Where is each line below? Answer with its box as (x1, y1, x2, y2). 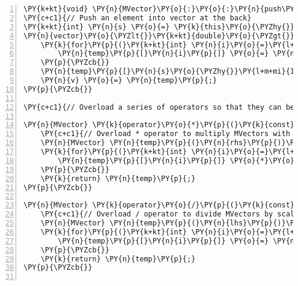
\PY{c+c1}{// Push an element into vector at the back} (23, 13, 252, 22)
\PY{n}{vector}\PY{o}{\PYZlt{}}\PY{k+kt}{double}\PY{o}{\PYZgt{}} (23, 31, 295, 40)
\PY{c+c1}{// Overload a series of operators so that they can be (23, 103, 295, 112)
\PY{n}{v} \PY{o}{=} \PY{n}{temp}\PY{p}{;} (40, 76, 217, 85)
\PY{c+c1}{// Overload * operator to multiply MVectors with (40, 130, 290, 139)
